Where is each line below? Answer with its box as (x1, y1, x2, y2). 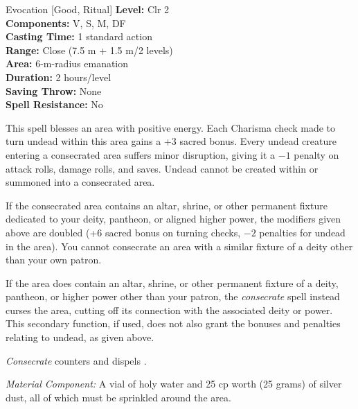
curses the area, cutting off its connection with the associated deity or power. (6, 302, 333, 317)
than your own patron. (6, 252, 102, 267)
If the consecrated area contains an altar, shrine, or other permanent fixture (6, 198, 328, 212)
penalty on (294, 147, 339, 162)
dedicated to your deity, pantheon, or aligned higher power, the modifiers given (6, 211, 341, 226)
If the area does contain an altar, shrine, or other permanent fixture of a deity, (6, 275, 339, 290)
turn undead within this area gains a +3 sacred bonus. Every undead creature (6, 134, 337, 148)
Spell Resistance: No (6, 97, 103, 112)
